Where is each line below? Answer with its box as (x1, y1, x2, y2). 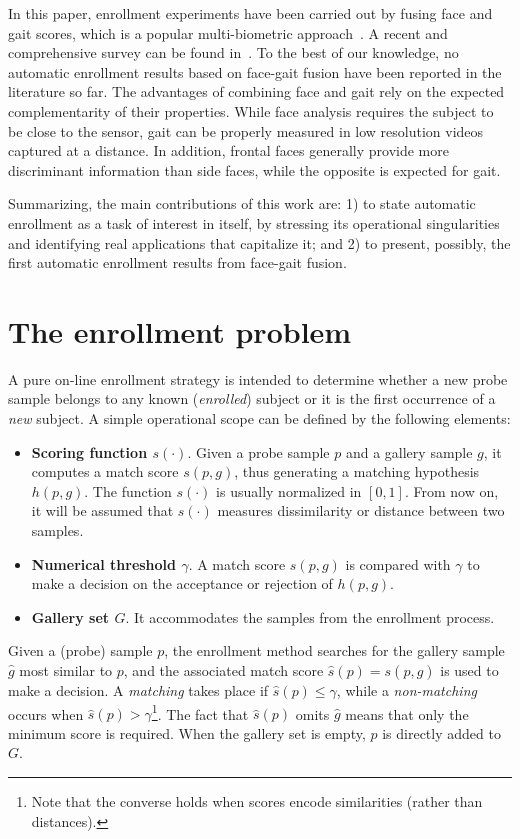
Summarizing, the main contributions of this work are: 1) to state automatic (8, 193, 476, 214)
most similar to (19, 659, 113, 680)
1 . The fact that (151, 700, 249, 724)
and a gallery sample (345, 441, 473, 462)
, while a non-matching (336, 679, 477, 700)
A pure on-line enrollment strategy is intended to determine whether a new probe (8, 368, 508, 389)
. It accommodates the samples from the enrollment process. (125, 606, 495, 627)
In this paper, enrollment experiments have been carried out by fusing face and (8, 3, 493, 23)
